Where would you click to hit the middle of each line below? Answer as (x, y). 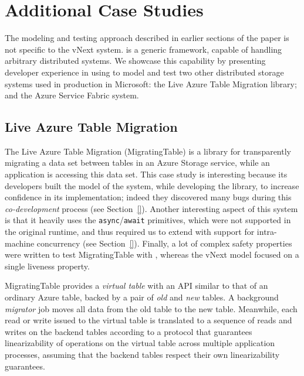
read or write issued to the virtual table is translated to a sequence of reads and (148, 320)
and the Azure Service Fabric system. (72, 95)
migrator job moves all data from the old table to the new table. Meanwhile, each (151, 308)
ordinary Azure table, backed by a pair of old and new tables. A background (142, 297)
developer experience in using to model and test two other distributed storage (144, 72)
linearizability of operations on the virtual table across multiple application (140, 343)
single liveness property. (47, 266)
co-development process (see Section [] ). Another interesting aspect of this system (151, 208)
